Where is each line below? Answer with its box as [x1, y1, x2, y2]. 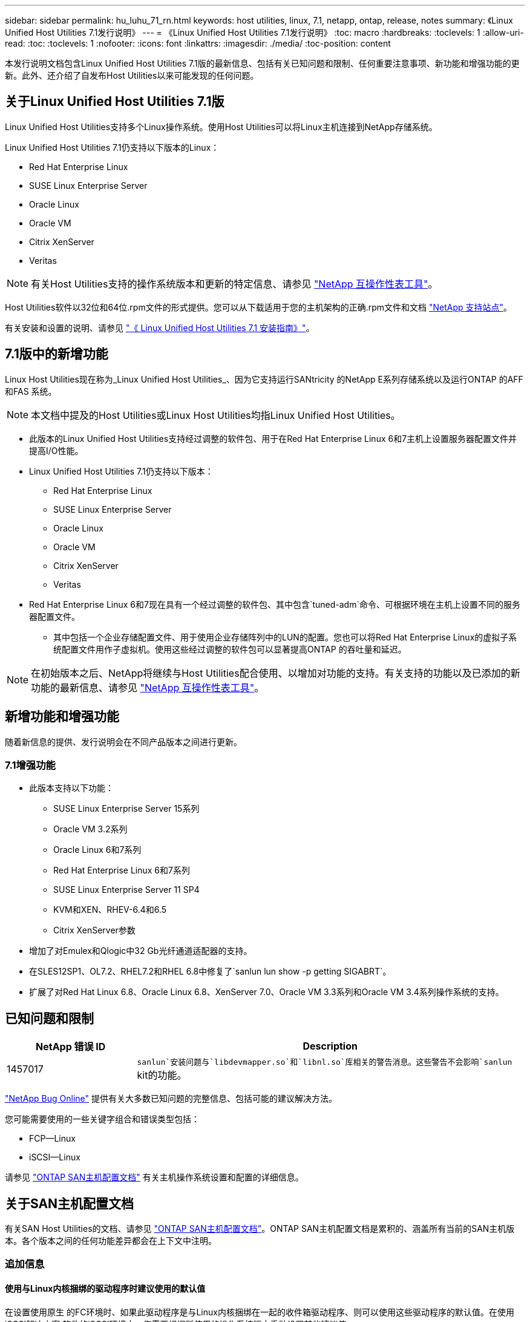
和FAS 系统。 [5, 386, 57, 396]
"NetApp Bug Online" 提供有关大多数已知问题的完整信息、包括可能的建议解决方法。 [5, 1093, 337, 1104]
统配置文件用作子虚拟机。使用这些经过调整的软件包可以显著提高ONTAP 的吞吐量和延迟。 [53, 643, 407, 654]
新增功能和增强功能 [5, 709, 119, 725]
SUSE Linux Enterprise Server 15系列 [53, 803, 200, 814]
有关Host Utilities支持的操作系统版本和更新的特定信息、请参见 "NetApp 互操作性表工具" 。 [31, 277, 438, 290]
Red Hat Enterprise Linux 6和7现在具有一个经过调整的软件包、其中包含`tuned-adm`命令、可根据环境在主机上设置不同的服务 [29, 599, 520, 610]
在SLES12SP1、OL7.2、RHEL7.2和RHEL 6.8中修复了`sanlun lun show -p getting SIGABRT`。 [29, 966, 391, 977]
